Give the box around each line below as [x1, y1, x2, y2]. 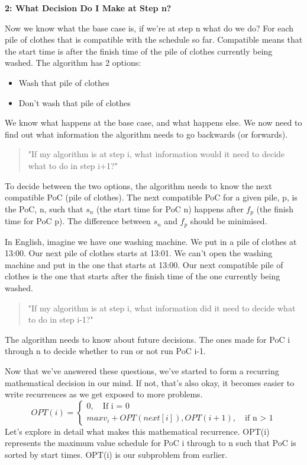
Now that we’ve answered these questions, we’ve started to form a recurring [5, 364, 279, 377]
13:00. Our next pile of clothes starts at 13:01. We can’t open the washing [5, 247, 273, 259]
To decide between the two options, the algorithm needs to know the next [5, 179, 272, 192]
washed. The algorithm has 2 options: [5, 56, 141, 69]
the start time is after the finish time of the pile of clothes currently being [5, 44, 273, 57]
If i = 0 [102, 402, 130, 411]
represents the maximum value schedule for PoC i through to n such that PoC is [5, 437, 296, 449]
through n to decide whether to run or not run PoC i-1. [5, 345, 206, 357]
